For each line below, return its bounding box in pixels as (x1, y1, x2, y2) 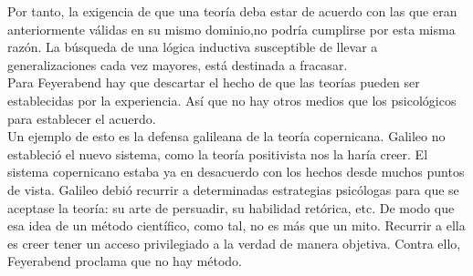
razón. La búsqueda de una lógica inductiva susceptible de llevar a (7, 37, 378, 56)
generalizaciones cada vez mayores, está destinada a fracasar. (7, 55, 348, 74)
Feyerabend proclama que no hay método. (7, 251, 242, 271)
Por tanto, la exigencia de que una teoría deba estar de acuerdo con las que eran (7, 2, 457, 20)
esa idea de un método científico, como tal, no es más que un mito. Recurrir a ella (7, 216, 466, 235)
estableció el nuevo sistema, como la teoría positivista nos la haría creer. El (7, 144, 428, 163)
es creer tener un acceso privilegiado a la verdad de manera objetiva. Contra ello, (7, 233, 461, 252)
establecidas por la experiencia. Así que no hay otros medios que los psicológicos (7, 90, 457, 109)
